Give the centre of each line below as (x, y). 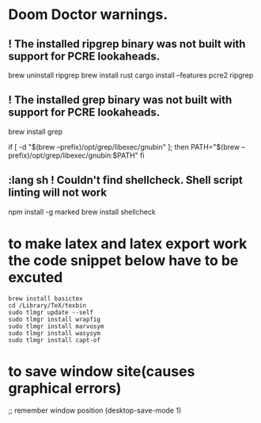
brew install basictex (45, 299)
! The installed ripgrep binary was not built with (127, 44)
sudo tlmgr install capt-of (55, 340)
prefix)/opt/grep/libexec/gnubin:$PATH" (73, 155)
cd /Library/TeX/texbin (47, 305)
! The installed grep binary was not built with (120, 100)
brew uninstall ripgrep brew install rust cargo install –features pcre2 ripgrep (131, 75)
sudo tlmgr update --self (51, 312)
